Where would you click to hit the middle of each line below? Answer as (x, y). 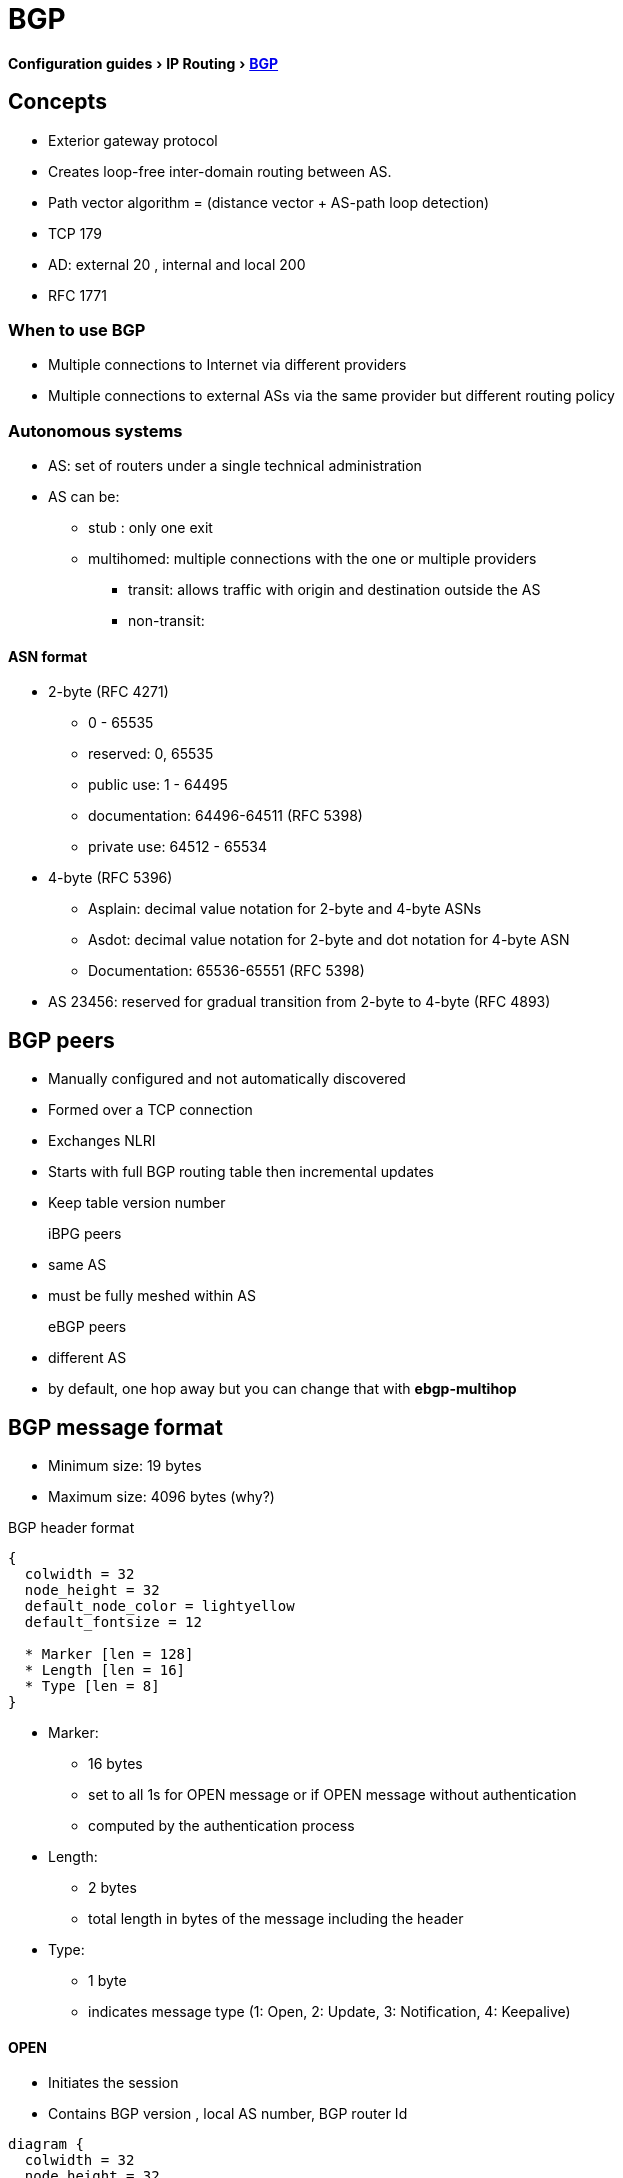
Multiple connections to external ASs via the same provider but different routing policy (331, 396)
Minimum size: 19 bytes (125, 1465)
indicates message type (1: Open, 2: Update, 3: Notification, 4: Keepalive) (329, 2011)
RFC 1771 (77, 295)
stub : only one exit (150, 528)
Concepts (57, 102)
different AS (87, 1358)
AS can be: (84, 497)
